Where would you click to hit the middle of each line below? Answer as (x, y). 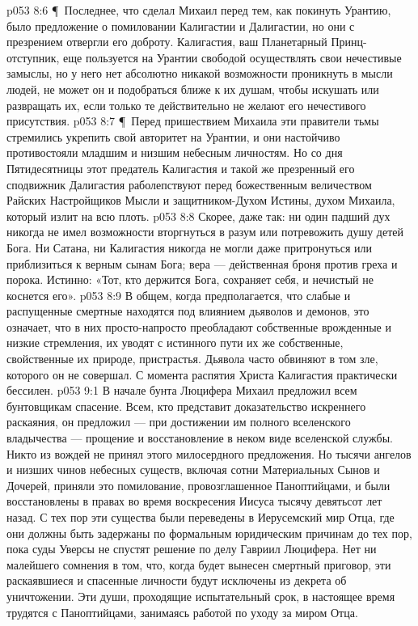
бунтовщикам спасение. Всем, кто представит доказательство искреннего (186, 406)
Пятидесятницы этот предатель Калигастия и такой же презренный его (181, 168)
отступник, (33, 57)
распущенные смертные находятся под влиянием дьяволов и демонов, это (188, 311)
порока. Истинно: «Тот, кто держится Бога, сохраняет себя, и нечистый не (190, 279)
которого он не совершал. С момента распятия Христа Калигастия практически (202, 374)
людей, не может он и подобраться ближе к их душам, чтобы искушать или (193, 89)
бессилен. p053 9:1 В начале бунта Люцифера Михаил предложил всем (182, 390)
